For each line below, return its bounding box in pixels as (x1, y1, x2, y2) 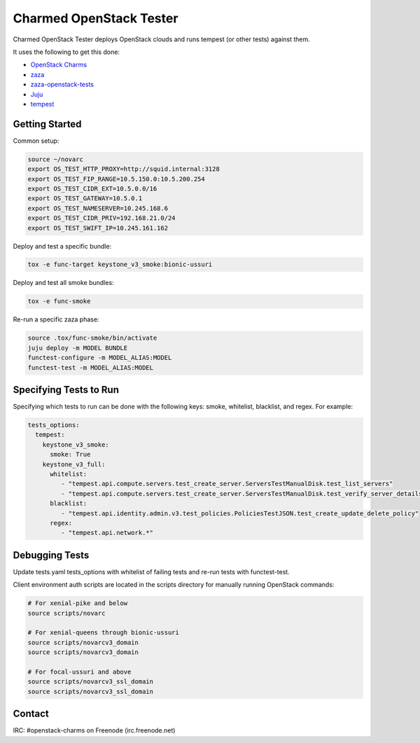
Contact (13, 708, 49, 720)
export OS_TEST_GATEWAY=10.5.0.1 (27, 195, 143, 202)
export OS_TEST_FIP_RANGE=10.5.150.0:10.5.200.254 (27, 175, 206, 183)
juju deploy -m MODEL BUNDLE (27, 344, 128, 352)
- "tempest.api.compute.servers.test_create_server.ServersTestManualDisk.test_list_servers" (60, 480, 393, 488)
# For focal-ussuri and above (27, 667, 132, 676)
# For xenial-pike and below (27, 599, 128, 607)
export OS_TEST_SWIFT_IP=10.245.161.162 (27, 224, 168, 232)
